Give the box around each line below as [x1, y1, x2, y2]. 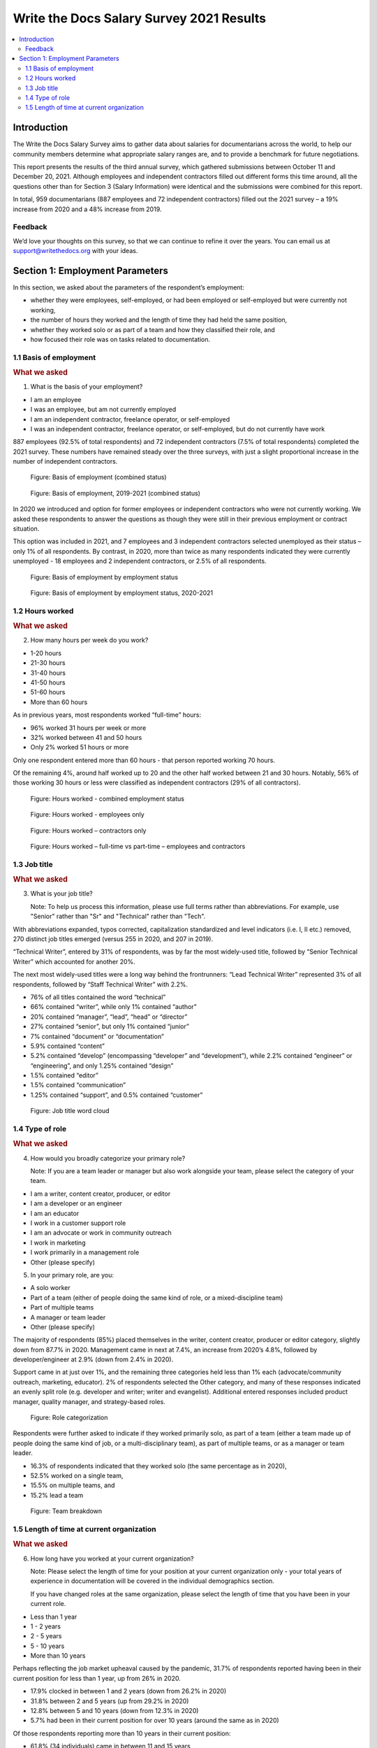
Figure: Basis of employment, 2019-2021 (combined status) [30, 489, 200, 497]
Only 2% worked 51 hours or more [30, 743, 129, 752]
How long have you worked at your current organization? [30, 1554, 195, 1563]
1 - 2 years [30, 1622, 61, 1631]
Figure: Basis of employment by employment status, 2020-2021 [30, 588, 214, 597]
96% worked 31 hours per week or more [30, 724, 147, 732]
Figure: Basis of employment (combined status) [30, 473, 167, 482]
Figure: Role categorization [30, 1413, 108, 1422]
